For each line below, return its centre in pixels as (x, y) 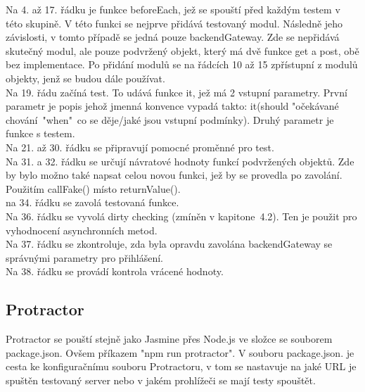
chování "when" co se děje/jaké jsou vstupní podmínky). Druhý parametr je (170, 119)
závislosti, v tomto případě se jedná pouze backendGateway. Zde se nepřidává (173, 37)
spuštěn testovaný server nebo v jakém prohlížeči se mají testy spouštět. (161, 380)
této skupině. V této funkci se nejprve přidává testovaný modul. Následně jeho (174, 23)
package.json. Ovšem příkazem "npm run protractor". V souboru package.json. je (180, 352)
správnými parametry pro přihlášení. (84, 257)
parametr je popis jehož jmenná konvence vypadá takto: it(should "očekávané (172, 106)
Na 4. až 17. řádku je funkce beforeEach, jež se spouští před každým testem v (173, 9)
